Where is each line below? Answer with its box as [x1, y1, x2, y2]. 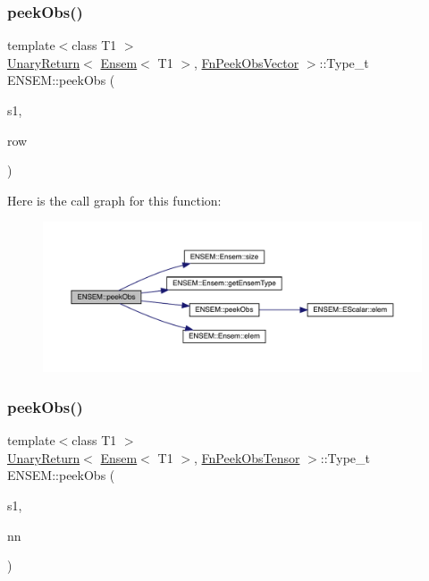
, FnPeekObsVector [193, 53, 299, 72]
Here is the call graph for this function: [7, 190, 222, 209]
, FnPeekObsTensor [193, 448, 300, 467]
